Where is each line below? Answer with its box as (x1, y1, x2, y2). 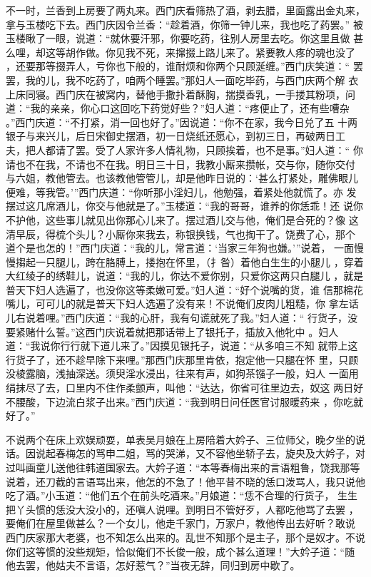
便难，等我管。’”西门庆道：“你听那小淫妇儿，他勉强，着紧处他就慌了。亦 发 (6, 184, 357, 199)
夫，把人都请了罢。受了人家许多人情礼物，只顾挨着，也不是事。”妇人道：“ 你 (6, 142, 363, 157)
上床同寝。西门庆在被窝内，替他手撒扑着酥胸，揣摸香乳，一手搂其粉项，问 (6, 86, 355, 101)
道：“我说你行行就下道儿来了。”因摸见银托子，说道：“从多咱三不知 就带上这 (6, 338, 358, 353)
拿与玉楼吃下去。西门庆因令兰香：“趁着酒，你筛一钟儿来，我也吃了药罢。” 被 (6, 16, 363, 31)
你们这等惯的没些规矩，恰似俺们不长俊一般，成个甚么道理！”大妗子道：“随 (6, 543, 355, 558)
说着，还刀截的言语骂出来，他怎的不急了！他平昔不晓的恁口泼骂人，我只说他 (6, 474, 365, 489)
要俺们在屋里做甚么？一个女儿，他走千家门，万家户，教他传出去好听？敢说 (6, 516, 355, 531)
